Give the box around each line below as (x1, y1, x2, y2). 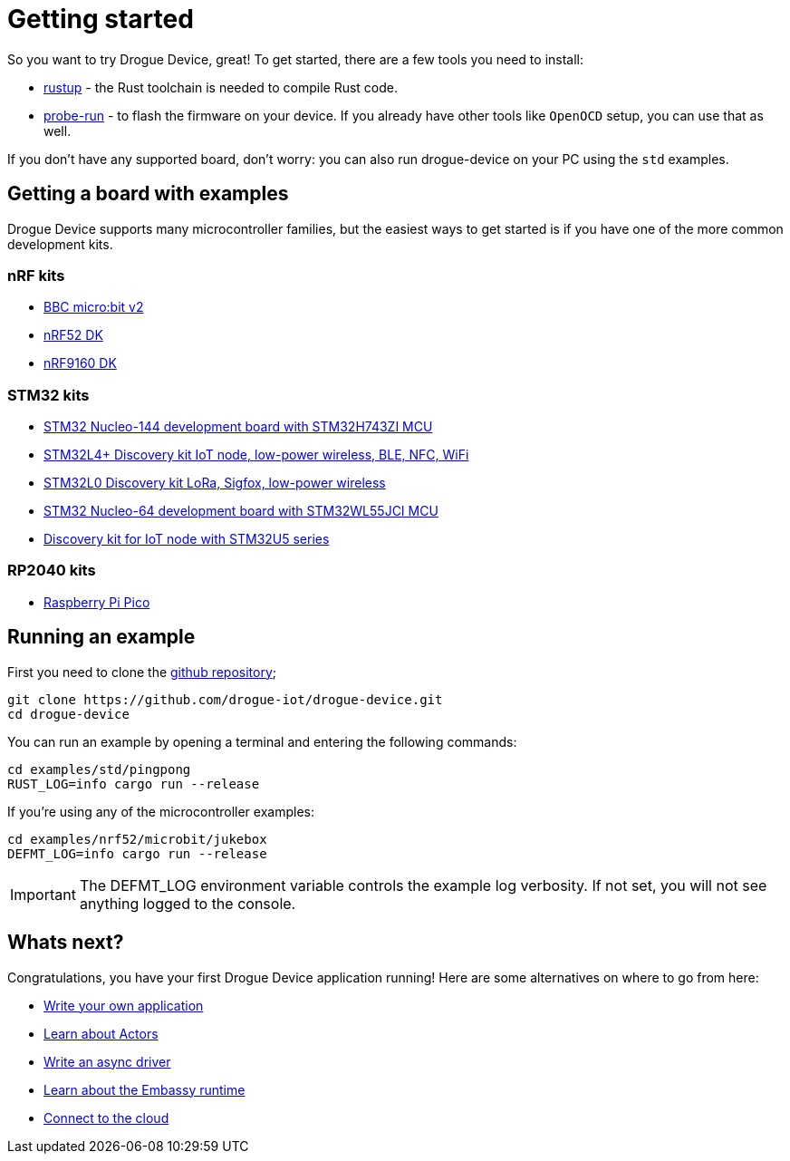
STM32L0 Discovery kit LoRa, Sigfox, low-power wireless (43, 475, 386, 491)
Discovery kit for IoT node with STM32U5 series (43, 531, 330, 547)
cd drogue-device (7, 706, 130, 721)
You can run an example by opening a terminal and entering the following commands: (7, 733, 517, 750)
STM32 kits (7, 385, 90, 404)
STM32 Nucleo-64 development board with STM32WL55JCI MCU (43, 503, 438, 519)
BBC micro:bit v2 (43, 299, 144, 315)
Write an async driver (43, 1053, 171, 1069)
